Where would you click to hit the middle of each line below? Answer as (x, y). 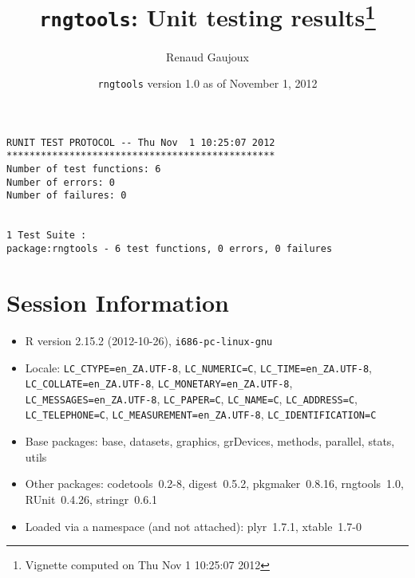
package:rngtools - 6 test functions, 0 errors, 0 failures (170, 249)
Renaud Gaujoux (207, 56)
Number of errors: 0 (61, 182)
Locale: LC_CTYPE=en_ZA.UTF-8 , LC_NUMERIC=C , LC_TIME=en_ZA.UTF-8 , (198, 367)
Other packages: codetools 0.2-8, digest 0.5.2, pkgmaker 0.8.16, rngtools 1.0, (214, 484)
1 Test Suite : (47, 236)
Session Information (118, 302)
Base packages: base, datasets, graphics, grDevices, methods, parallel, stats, (210, 441)
